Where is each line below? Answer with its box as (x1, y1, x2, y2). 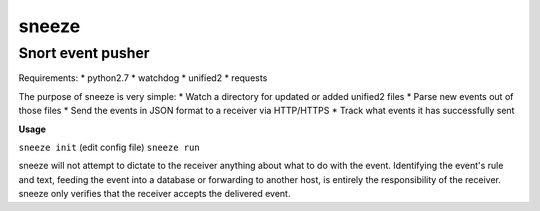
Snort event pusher (18, 44, 150, 62)
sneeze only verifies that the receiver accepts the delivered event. (18, 188, 291, 200)
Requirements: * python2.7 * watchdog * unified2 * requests (18, 72, 268, 84)
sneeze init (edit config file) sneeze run (18, 141, 200, 153)
